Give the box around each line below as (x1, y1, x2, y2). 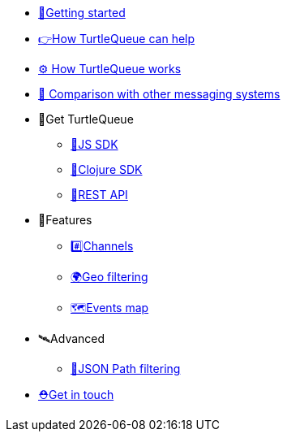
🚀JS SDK (71, 137, 118, 151)
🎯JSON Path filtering (71, 362, 181, 375)
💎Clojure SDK (71, 163, 143, 176)
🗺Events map (71, 301, 149, 314)
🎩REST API (71, 188, 128, 202)
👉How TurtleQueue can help (38, 32, 195, 46)
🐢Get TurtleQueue (38, 112, 134, 126)
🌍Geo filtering (71, 270, 148, 284)
